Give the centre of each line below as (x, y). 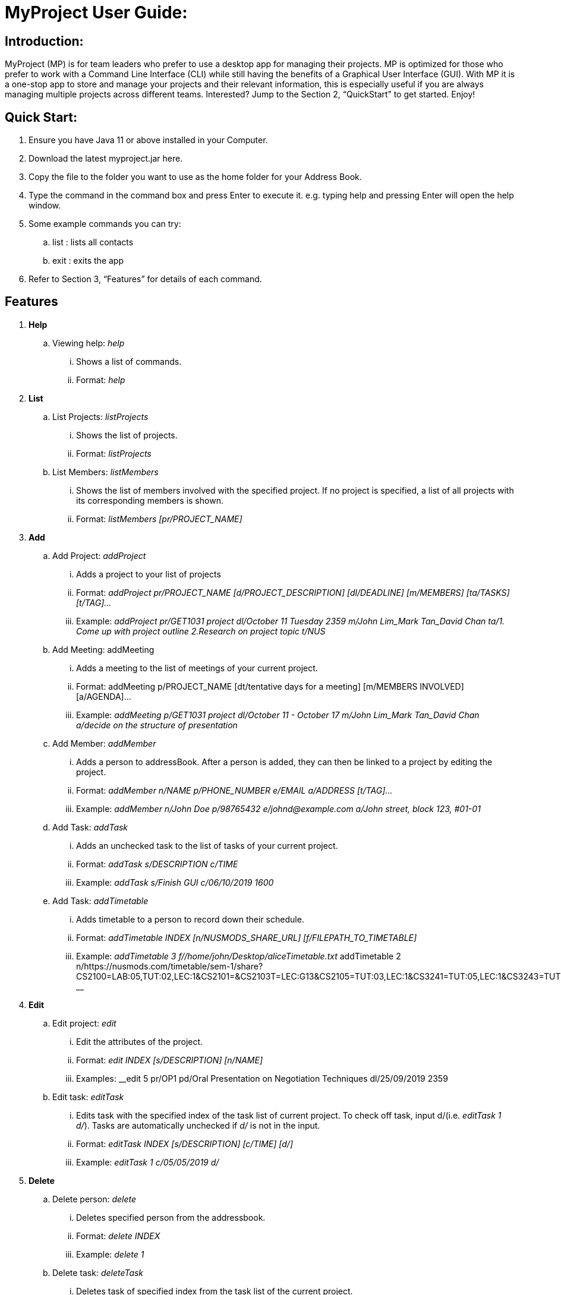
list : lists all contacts (93, 242)
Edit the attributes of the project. (140, 1041)
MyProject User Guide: (96, 12)
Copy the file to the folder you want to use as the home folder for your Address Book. (195, 177)
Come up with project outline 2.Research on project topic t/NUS (201, 631)
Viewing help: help (89, 343)
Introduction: (44, 41)
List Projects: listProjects (100, 416)
